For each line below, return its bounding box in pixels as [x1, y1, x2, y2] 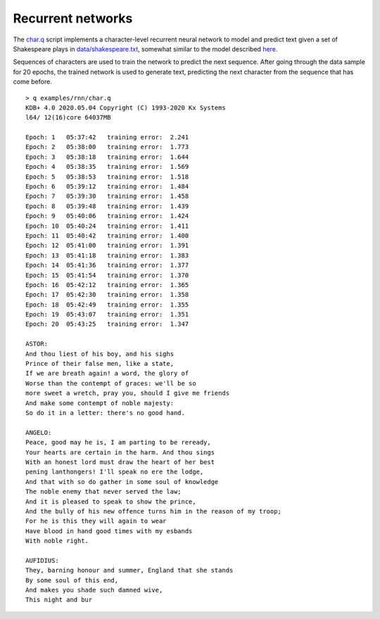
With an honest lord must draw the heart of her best [25, 458, 215, 466]
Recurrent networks [13, 11, 133, 26]
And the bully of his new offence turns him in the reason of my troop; [25, 507, 281, 515]
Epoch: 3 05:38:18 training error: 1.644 [25, 153, 189, 161]
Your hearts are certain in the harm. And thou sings [25, 448, 215, 457]
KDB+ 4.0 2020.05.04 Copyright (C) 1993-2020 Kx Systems [25, 103, 227, 112]
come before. [13, 77, 52, 86]
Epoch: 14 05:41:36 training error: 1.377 [25, 261, 189, 269]
